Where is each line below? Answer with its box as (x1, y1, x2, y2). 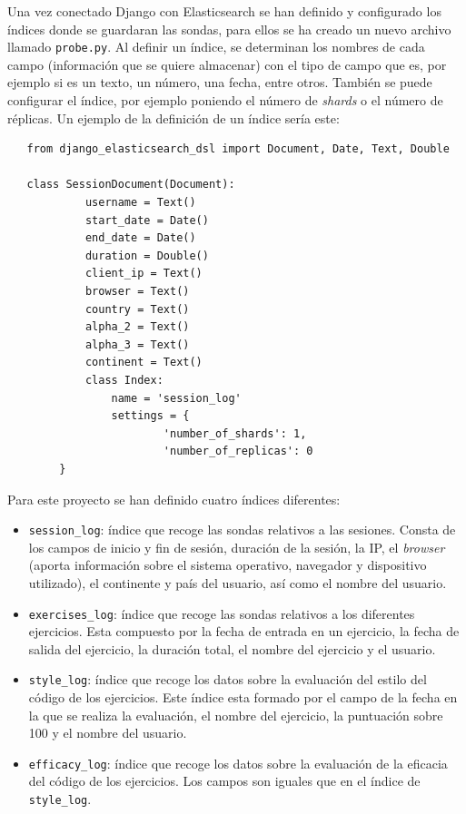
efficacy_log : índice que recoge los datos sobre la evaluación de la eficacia (28, 753, 448, 772)
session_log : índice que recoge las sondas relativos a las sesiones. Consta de (28, 520, 456, 539)
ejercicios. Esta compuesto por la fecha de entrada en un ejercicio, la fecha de (28, 622, 460, 641)
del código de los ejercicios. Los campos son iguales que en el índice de (28, 771, 421, 790)
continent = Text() (84, 356, 203, 369)
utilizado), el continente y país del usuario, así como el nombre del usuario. (28, 573, 447, 592)
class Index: (84, 373, 164, 387)
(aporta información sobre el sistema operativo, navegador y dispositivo (28, 555, 427, 574)
